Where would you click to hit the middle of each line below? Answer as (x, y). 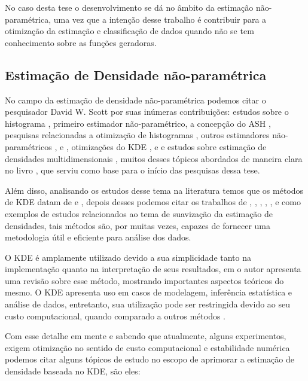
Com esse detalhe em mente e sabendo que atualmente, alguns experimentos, (146, 336)
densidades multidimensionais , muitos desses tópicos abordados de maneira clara (154, 158)
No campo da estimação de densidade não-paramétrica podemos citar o (135, 100)
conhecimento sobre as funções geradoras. (81, 42)
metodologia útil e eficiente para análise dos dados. (98, 237)
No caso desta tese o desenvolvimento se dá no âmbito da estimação (129, 7)
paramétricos (28, 146)
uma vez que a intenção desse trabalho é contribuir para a (160, 19)
